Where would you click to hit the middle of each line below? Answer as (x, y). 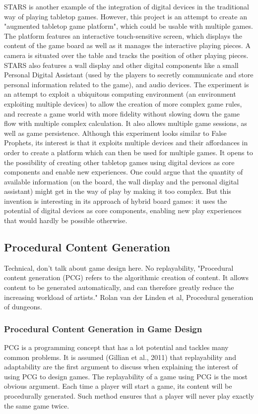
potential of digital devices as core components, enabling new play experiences (123, 210)
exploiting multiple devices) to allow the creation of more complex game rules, (123, 103)
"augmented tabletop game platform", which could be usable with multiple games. (129, 26)
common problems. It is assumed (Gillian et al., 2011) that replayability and (120, 357)
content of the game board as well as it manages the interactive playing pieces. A (127, 45)
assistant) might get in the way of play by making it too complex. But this (118, 191)
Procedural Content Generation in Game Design (103, 328)
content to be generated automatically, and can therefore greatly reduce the (119, 287)
